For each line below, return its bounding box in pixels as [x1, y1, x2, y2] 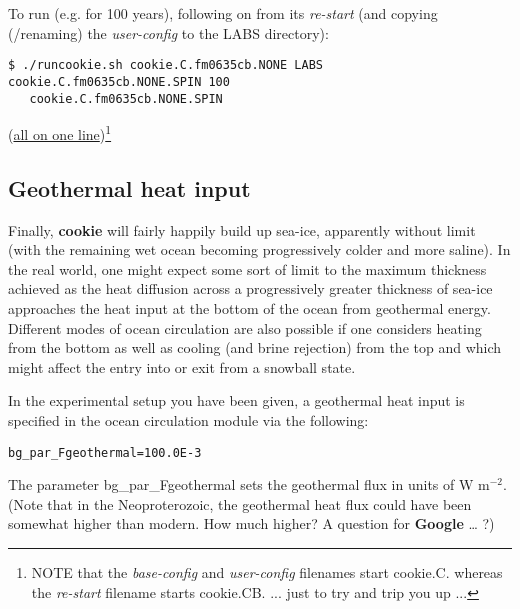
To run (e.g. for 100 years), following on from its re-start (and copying [8, 3, 438, 23]
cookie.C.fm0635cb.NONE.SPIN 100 [8, 74, 230, 89]
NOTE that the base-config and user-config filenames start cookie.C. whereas [31, 561, 503, 582]
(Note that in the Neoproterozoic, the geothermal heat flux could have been [8, 493, 472, 514]
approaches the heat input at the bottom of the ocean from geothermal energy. [8, 297, 491, 318]
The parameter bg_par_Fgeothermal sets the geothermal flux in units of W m [8, 474, 490, 495]
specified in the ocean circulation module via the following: [8, 409, 369, 430]
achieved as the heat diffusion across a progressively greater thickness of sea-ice [8, 278, 493, 299]
